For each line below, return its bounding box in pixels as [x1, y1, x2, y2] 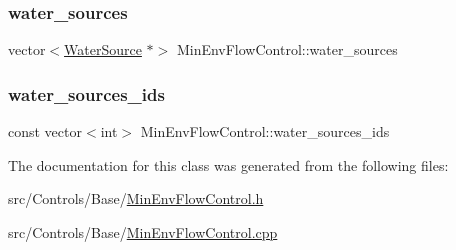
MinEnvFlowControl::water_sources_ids [140, 121, 390, 142]
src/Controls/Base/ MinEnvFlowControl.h [8, 188, 264, 209]
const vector [8, 121, 82, 142]
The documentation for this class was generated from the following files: [8, 154, 449, 175]
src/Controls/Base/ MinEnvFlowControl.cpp [8, 221, 278, 242]
